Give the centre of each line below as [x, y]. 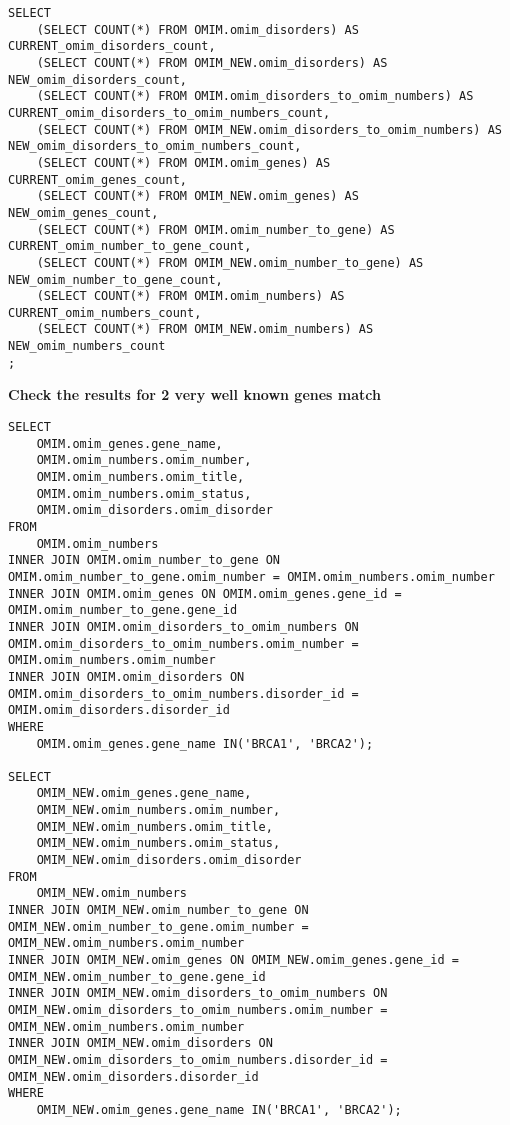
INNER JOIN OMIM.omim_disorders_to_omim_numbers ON [183, 626]
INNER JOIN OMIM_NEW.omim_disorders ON [140, 1043]
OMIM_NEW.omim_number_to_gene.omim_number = [158, 926]
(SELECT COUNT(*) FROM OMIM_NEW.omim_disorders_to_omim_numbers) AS [269, 129]
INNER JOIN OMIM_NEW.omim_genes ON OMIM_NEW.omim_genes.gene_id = [234, 960]
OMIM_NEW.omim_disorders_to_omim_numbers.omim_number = [198, 1010]
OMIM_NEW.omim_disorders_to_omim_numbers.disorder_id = [198, 1059]
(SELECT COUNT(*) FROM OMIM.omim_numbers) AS [190, 296]
